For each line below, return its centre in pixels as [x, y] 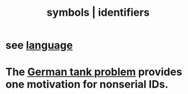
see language [39, 45]
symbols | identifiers [98, 13]
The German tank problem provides [94, 72]
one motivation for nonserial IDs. [87, 84]
